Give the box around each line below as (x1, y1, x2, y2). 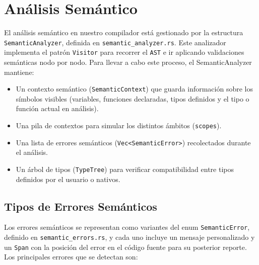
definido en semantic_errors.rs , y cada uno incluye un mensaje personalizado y (4, 232, 255, 242)
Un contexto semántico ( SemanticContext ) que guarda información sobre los (16, 83, 253, 94)
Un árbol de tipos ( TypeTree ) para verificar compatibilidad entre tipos (16, 163, 234, 174)
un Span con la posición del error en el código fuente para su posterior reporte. (4, 241, 247, 252)
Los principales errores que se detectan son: (4, 251, 138, 262)
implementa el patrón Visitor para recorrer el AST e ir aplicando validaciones (4, 47, 244, 57)
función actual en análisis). (16, 103, 99, 114)
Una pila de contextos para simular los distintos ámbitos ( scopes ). (16, 120, 222, 131)
